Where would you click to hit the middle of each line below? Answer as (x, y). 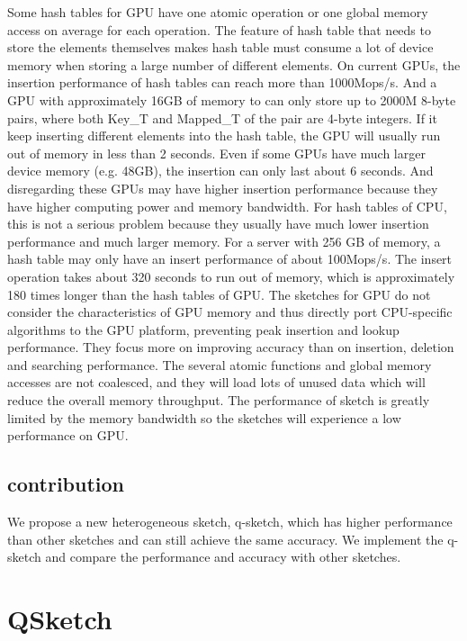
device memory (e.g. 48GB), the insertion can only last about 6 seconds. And (220, 171)
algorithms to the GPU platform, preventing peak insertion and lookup (203, 329)
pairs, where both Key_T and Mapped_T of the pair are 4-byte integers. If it (222, 117)
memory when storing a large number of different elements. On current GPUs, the (234, 64)
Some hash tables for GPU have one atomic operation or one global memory (218, 12)
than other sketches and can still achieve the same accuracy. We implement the (225, 539)
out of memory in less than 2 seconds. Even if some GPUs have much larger (216, 153)
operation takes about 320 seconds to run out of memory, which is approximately (231, 276)
